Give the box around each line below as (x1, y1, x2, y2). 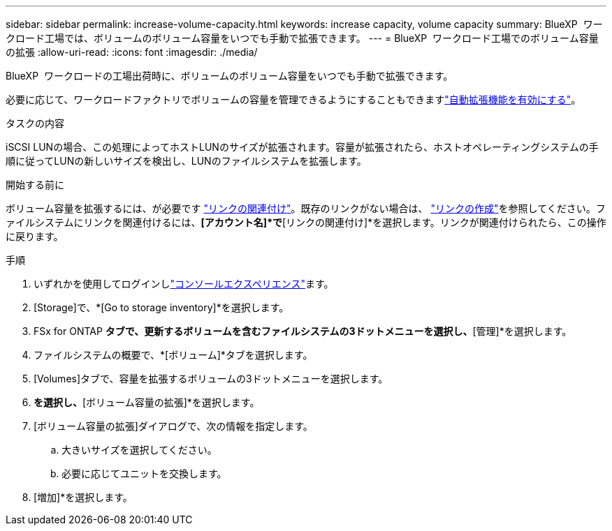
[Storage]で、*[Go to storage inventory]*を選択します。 (34, 301, 289, 313)
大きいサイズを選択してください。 (61, 444, 217, 456)
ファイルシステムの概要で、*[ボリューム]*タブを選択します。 (34, 349, 313, 361)
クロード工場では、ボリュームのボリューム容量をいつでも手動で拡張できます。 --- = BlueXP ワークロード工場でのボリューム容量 (6, 32, 599, 44)
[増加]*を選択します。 (34, 491, 133, 503)
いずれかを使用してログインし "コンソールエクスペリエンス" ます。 (34, 278, 334, 290)
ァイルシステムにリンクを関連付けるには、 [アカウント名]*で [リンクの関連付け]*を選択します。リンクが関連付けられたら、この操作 (6, 216, 606, 228)
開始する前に (6, 179, 64, 190)
